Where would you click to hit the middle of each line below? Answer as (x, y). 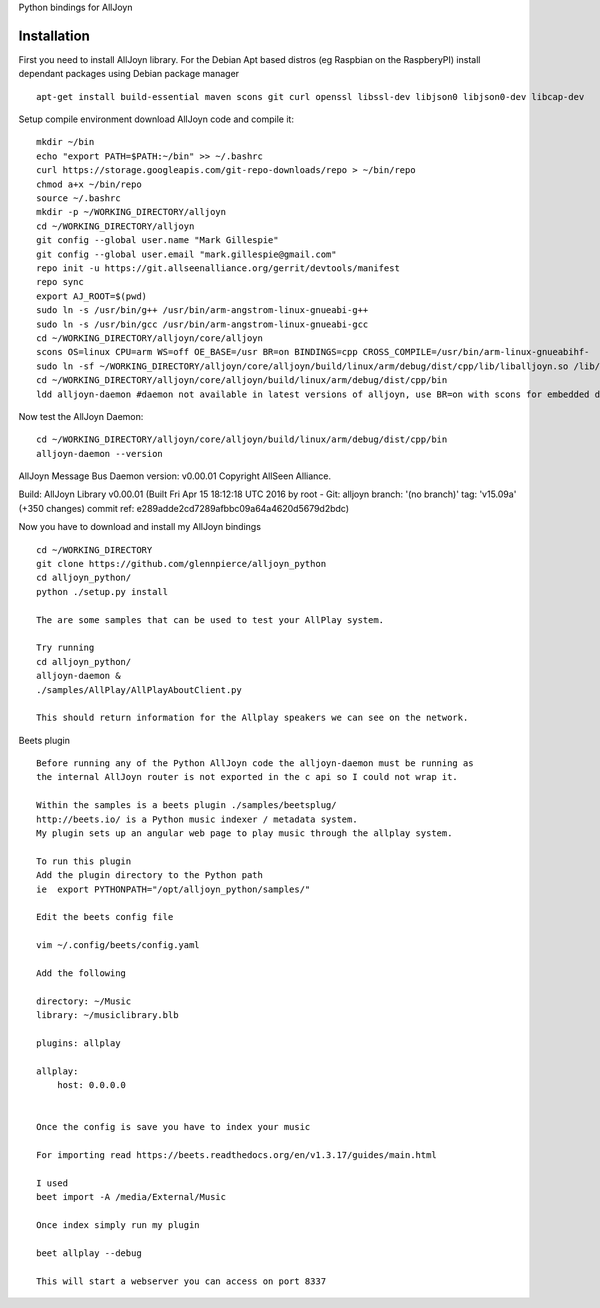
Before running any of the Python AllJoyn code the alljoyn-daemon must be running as (255, 763)
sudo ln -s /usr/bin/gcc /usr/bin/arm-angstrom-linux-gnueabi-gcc (202, 324)
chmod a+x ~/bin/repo (89, 184)
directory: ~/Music (84, 1001)
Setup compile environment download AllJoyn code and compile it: (156, 119)
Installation (54, 35)
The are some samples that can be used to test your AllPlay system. (210, 619)
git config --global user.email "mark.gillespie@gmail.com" (186, 254)
